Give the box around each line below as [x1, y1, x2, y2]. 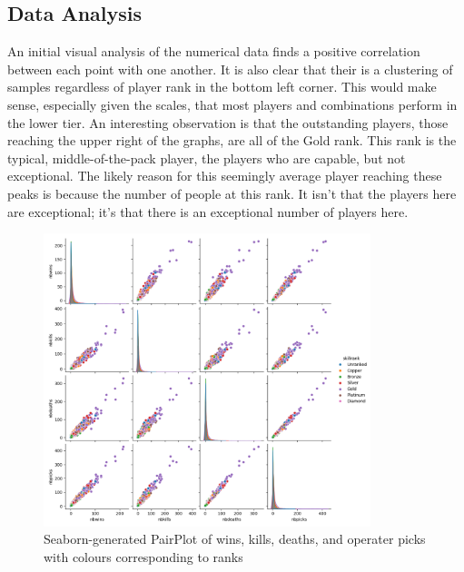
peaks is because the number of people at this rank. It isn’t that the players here [7, 183, 457, 202]
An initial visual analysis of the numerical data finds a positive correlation [7, 42, 420, 61]
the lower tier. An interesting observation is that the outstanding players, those [7, 113, 449, 132]
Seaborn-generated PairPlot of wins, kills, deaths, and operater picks [44, 529, 426, 548]
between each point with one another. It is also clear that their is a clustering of [7, 59, 453, 78]
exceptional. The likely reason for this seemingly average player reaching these [7, 166, 442, 185]
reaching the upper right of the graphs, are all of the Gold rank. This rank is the [7, 131, 457, 150]
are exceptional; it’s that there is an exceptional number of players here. [7, 202, 409, 221]
